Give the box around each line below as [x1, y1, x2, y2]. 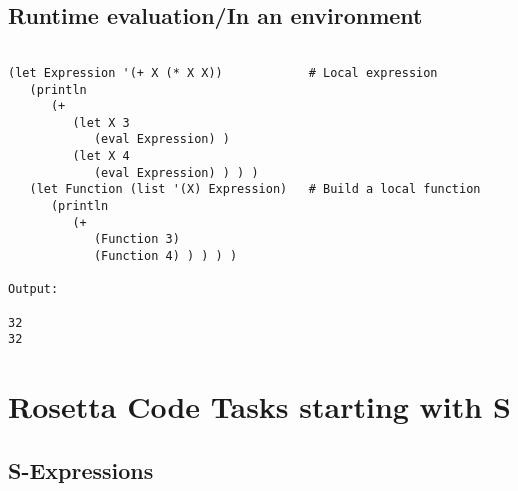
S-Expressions [8, 454, 154, 485]
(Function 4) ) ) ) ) [93, 249, 238, 264]
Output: [8, 282, 59, 297]
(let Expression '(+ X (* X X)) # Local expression [8, 65, 438, 80]
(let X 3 [72, 115, 130, 130]
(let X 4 [72, 149, 130, 164]
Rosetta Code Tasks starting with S [8, 386, 511, 427]
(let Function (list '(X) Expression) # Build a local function [29, 182, 481, 197]
